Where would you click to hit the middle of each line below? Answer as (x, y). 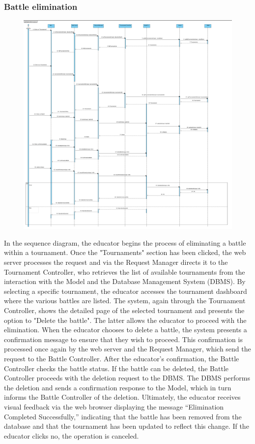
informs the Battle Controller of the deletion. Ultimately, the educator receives (122, 397)
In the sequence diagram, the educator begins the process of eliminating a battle (125, 242)
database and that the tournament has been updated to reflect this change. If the (127, 426)
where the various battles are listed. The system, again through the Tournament (125, 301)
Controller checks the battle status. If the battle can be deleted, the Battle (116, 368)
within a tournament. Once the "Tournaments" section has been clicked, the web (125, 252)
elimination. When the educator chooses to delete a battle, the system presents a (126, 330)
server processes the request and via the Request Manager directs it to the (116, 262)
